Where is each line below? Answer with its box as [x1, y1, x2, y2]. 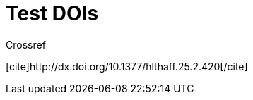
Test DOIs [6, 1, 99, 25]
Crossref [6, 38, 46, 51]
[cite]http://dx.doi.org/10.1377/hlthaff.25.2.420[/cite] [6, 60, 248, 73]
